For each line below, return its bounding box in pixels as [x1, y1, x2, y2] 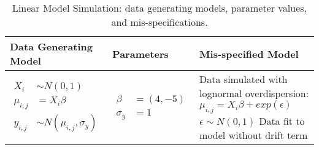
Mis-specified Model [199, 46, 299, 61]
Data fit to [259, 114, 305, 128]
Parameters [112, 46, 169, 61]
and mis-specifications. [111, 15, 208, 29]
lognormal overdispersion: [199, 86, 309, 100]
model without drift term [199, 128, 308, 143]
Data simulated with [199, 72, 288, 86]
